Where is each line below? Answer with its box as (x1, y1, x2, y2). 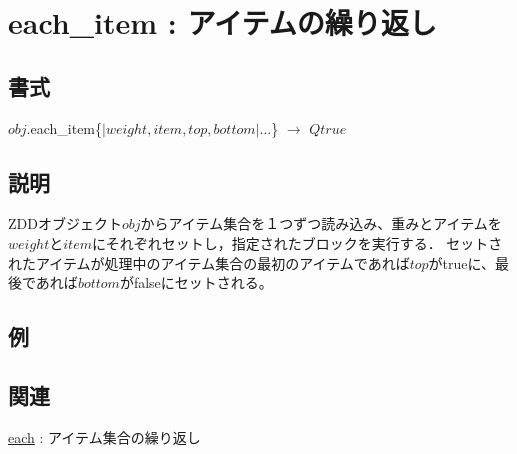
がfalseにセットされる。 (119, 272, 273, 293)
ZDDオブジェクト (8, 213, 122, 234)
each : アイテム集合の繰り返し (8, 426, 201, 447)
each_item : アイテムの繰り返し (8, 2, 437, 43)
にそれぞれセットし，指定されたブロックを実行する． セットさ (91, 232, 503, 253)
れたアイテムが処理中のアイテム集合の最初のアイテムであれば (8, 252, 410, 273)
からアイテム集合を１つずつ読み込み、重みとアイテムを (140, 213, 502, 234)
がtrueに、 (428, 252, 496, 273)
